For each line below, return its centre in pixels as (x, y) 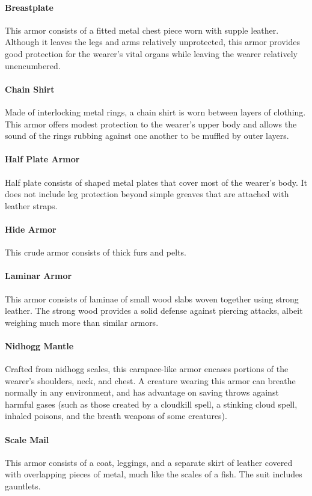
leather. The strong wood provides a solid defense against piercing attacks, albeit (154, 311)
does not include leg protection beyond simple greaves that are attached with (147, 194)
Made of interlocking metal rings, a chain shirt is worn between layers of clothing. (155, 112)
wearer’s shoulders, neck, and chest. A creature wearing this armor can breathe (150, 380)
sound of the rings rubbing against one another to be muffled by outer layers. (147, 136)
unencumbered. (33, 65)
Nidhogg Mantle (39, 345)
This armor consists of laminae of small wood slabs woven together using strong (152, 299)
